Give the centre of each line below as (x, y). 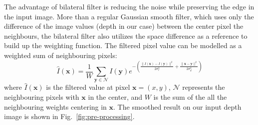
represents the (204, 87)
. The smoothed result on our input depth (177, 106)
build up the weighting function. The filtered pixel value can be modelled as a (123, 45)
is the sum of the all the (190, 96)
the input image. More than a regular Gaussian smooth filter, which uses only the (129, 16)
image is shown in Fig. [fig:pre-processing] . (69, 116)
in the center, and (115, 96)
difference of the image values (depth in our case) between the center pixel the (124, 26)
